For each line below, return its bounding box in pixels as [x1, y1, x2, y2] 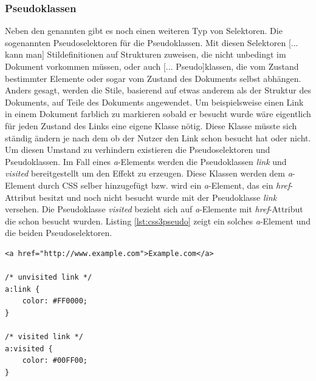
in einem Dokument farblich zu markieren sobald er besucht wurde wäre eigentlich [5, 107, 311, 120]
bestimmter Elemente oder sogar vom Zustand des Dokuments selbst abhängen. [5, 72, 301, 84]
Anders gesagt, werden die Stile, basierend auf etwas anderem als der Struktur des [5, 84, 311, 96]
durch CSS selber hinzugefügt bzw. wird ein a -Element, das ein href [38, 178, 290, 191]
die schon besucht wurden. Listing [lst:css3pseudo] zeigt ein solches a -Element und [5, 214, 311, 227]
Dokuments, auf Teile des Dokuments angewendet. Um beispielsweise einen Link [5, 95, 304, 108]
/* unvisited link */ [5, 273, 92, 282]
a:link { [5, 285, 40, 294]
